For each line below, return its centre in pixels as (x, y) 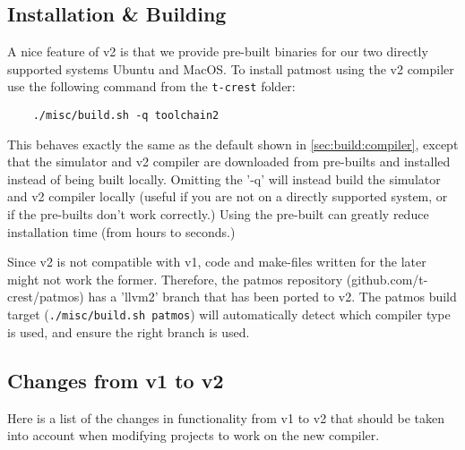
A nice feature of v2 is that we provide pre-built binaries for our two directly (218, 51)
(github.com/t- (387, 279)
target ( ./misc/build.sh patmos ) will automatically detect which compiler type (229, 314)
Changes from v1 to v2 (116, 380)
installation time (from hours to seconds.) (121, 231)
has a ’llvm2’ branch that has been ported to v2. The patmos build (272, 297)
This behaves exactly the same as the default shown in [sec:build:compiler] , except (233, 144)
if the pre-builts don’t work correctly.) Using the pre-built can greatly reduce (218, 214)
